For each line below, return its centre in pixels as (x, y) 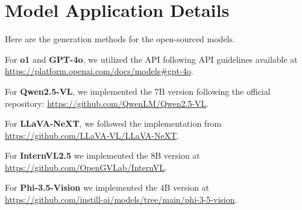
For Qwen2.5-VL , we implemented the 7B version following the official (138, 91)
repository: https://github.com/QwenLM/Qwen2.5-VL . (107, 103)
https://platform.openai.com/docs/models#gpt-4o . (99, 71)
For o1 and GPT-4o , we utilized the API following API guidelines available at (151, 59)
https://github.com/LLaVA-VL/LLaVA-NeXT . (92, 135)
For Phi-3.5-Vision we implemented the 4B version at (107, 187)
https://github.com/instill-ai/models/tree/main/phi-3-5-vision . (121, 199)
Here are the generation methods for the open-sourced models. (120, 39)
